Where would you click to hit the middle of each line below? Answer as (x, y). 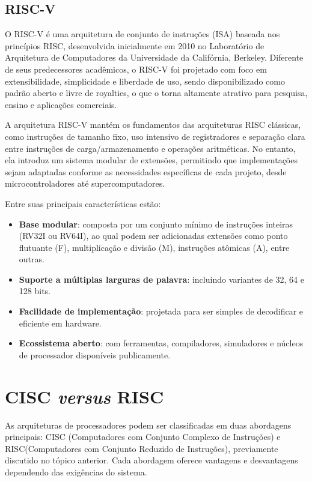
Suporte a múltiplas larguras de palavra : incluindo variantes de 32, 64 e (161, 279)
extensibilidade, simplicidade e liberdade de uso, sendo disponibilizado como (145, 81)
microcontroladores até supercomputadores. (85, 183)
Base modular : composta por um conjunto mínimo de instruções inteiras (156, 224)
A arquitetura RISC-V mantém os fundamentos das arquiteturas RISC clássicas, (153, 125)
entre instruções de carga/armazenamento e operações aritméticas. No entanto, (150, 148)
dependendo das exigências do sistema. (76, 471)
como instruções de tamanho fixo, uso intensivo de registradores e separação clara (155, 136)
